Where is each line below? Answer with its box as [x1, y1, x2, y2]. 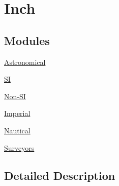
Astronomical [4, 56, 46, 67]
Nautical [4, 125, 31, 135]
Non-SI [4, 90, 26, 101]
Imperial [4, 108, 31, 119]
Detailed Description [4, 167, 115, 183]
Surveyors [4, 142, 35, 153]
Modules [4, 32, 50, 48]
